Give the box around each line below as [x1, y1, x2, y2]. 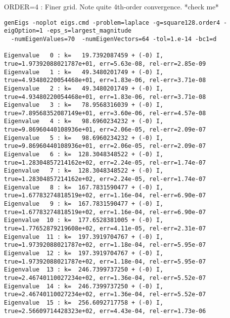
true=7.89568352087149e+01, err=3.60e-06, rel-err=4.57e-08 [4, 109, 206, 117]
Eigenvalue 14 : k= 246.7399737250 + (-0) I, [4, 282, 164, 290]
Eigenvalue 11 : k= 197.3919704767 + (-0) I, [4, 233, 164, 240]
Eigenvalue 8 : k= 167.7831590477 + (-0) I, [4, 183, 164, 191]
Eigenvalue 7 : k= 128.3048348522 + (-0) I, [4, 167, 164, 175]
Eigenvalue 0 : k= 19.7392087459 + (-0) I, [4, 52, 164, 59]
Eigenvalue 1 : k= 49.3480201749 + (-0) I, [4, 68, 164, 76]
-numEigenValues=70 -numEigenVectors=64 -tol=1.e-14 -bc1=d [11, 35, 217, 43]
